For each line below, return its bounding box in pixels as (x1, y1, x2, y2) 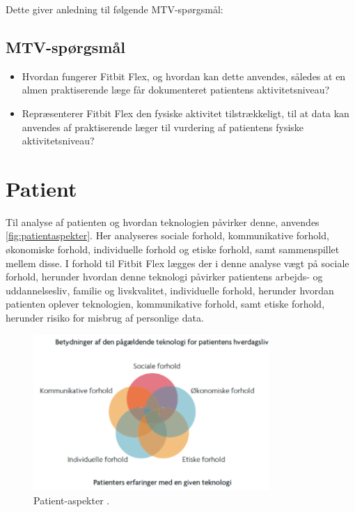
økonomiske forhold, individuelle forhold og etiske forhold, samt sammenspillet (6, 242, 340, 257)
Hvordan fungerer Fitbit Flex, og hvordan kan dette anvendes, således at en (22, 68, 346, 83)
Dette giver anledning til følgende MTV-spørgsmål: (6, 2, 223, 16)
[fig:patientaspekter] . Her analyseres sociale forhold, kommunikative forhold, (6, 228, 329, 243)
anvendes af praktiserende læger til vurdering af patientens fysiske (22, 119, 304, 134)
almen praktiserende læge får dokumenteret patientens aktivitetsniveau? (22, 82, 330, 97)
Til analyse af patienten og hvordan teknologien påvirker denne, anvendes (6, 214, 319, 229)
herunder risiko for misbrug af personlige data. (6, 310, 204, 325)
